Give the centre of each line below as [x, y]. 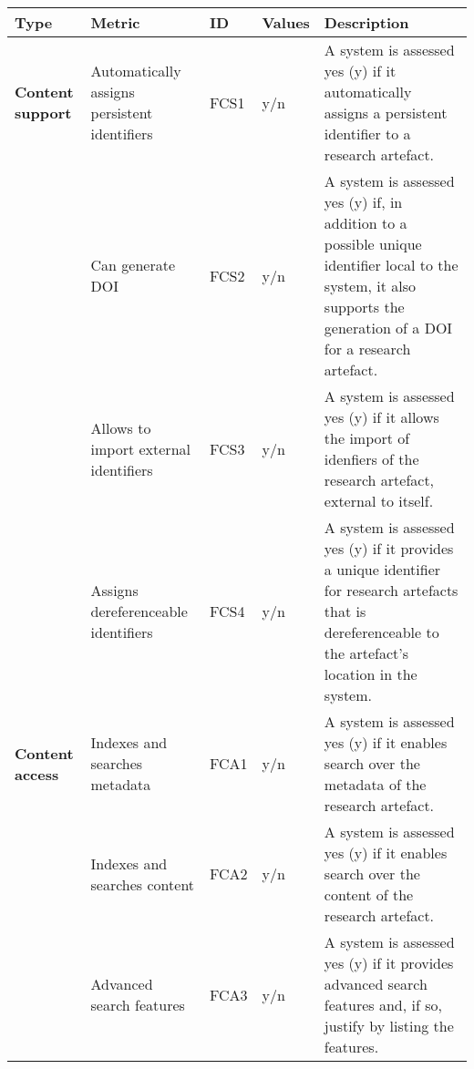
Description [366, 22]
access [37, 774]
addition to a [366, 223]
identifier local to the [391, 265]
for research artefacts [391, 590]
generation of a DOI [388, 328]
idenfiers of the [371, 459]
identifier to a [367, 134]
